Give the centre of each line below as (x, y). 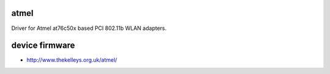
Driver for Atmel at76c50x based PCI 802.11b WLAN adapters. (89, 28)
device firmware (43, 46)
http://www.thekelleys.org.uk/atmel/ (72, 60)
